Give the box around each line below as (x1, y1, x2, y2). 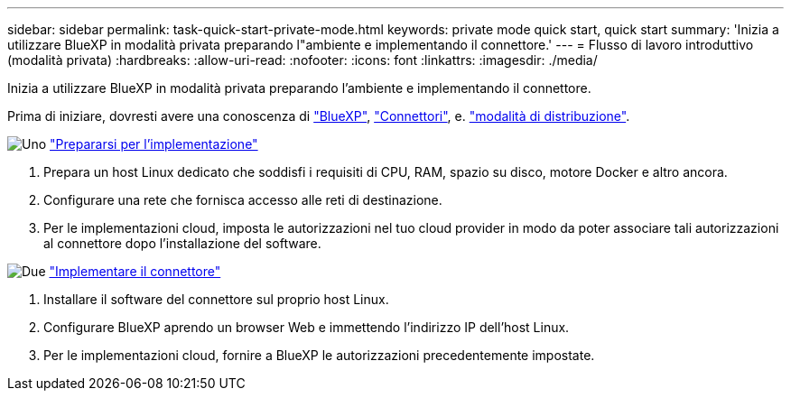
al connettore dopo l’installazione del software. (43, 236, 321, 251)
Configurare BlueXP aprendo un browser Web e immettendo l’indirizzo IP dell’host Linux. (43, 319, 570, 335)
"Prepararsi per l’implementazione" (50, 136, 258, 152)
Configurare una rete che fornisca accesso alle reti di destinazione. (43, 192, 442, 208)
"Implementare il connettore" (49, 264, 221, 279)
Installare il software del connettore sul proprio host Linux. (43, 292, 389, 307)
